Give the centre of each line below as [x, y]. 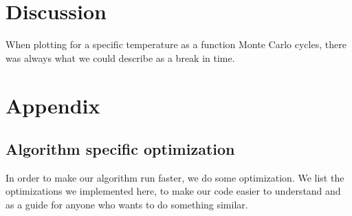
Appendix [53, 105]
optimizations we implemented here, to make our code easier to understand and [173, 191]
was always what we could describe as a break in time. [120, 57]
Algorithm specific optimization [120, 149]
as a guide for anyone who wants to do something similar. [127, 205]
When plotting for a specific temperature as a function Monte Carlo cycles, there [176, 44]
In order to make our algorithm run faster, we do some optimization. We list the [175, 177]
